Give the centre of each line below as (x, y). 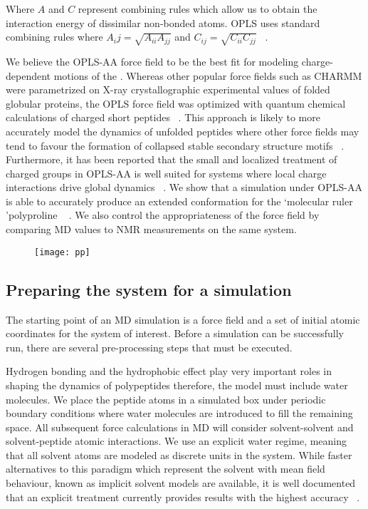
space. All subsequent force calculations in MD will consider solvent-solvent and (180, 427)
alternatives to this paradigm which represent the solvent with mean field (165, 469)
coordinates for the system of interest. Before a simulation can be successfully (175, 333)
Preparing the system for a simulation (149, 289)
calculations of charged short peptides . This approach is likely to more (163, 117)
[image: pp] (62, 252)
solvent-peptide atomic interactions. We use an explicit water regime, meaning (177, 441)
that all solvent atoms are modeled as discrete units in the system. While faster (179, 454)
